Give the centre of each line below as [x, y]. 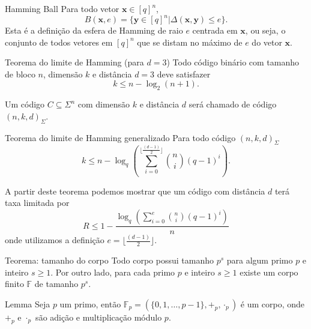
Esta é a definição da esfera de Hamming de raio [94, 30]
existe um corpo [269, 272]
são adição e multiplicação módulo [99, 317]
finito [14, 284]
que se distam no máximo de [190, 42]
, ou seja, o [265, 30]
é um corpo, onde [273, 304]
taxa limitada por [37, 203]
